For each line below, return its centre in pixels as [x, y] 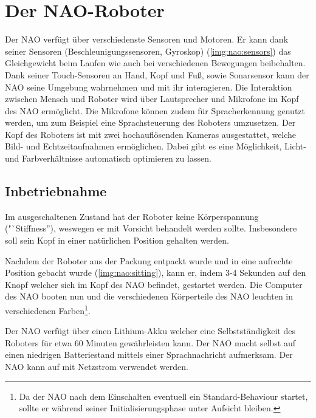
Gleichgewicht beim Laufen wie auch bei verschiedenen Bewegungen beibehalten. [155, 63]
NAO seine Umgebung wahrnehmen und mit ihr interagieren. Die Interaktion [149, 87]
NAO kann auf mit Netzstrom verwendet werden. [97, 367]
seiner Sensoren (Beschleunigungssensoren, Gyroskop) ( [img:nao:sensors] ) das [148, 51]
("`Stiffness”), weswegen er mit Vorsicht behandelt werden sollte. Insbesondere [151, 228]
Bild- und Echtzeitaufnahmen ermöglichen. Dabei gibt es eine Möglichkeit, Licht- [156, 146]
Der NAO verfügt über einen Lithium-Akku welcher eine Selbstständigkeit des [150, 331]
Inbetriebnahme [56, 191]
